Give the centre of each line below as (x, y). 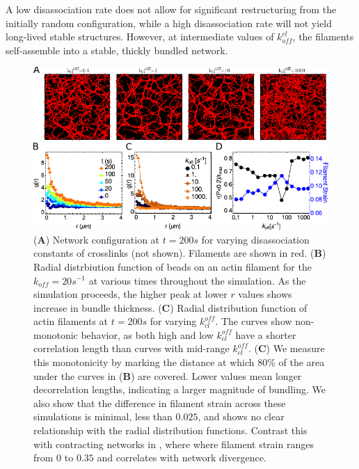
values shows (265, 294)
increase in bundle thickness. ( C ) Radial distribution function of (170, 307)
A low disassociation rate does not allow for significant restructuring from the (171, 9)
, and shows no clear (241, 416)
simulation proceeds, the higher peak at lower (130, 294)
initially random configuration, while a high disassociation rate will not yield (169, 23)
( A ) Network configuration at (97, 239)
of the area (302, 362)
